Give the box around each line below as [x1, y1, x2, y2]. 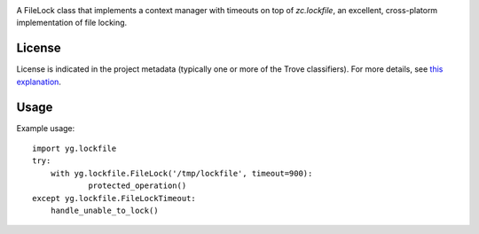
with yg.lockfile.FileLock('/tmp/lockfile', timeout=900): [50, 168, 313, 178]
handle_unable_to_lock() [50, 205, 159, 215]
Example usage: [16, 122, 75, 133]
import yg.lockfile [32, 143, 117, 153]
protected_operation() [88, 181, 187, 191]
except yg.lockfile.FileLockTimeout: [32, 193, 197, 203]
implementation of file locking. [16, 18, 128, 28]
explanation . [16, 76, 62, 87]
